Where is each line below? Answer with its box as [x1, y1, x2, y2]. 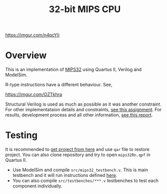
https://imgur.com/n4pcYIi [5, 32, 60, 38]
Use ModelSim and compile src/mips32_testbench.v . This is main [12, 167, 148, 173]
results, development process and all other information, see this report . [5, 112, 153, 118]
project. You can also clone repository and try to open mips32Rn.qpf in [5, 152, 150, 158]
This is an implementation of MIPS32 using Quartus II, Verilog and [5, 67, 142, 73]
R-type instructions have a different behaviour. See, [5, 82, 113, 88]
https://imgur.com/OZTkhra [5, 91, 62, 98]
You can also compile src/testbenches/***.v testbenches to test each [12, 178, 159, 184]
